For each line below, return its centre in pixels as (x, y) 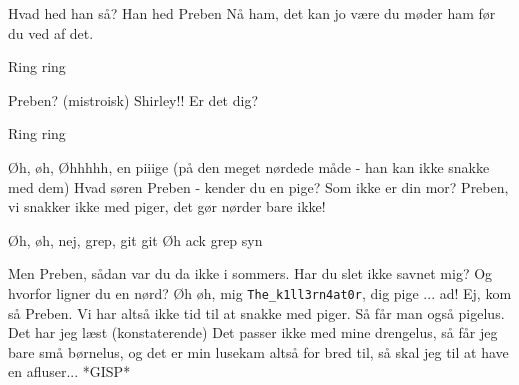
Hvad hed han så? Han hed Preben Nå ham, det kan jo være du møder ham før (252, 13)
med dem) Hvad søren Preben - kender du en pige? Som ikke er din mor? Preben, (258, 186)
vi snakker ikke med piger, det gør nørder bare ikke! (167, 206)
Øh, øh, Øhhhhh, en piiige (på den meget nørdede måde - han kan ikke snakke (249, 166)
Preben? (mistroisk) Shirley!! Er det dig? (133, 99)
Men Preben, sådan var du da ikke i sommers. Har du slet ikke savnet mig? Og (250, 273)
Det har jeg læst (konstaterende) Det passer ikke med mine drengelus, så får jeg (253, 332)
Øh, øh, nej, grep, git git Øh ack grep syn (135, 239)
